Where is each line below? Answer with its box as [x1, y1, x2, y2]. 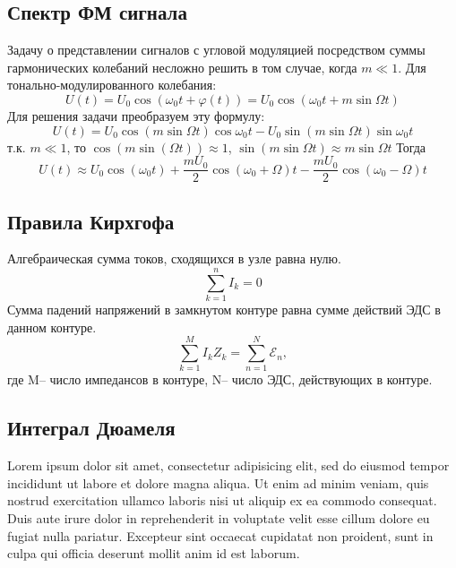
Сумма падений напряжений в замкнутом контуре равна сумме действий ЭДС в [7, 300, 441, 319]
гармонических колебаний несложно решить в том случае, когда [7, 57, 357, 76]
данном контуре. [7, 317, 97, 336]
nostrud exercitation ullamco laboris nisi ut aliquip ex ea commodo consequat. [7, 491, 437, 510]
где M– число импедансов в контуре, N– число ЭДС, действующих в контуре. [7, 370, 433, 389]
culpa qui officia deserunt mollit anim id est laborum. [7, 544, 300, 563]
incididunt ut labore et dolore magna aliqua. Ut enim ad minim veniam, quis [7, 473, 429, 492]
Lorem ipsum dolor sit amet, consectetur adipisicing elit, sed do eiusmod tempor [7, 456, 450, 475]
